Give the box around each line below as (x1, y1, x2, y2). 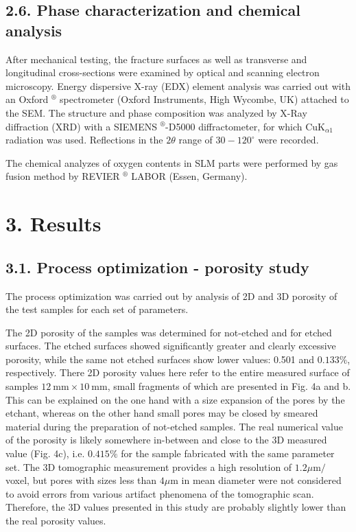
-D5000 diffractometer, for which (165, 119, 302, 133)
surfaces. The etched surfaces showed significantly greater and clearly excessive (5, 338, 336, 353)
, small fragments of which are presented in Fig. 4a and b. (107, 379, 351, 393)
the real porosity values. (5, 513, 106, 528)
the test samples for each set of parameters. (5, 302, 189, 316)
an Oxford (5, 92, 49, 106)
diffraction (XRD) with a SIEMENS (5, 119, 157, 133)
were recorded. (258, 132, 319, 147)
